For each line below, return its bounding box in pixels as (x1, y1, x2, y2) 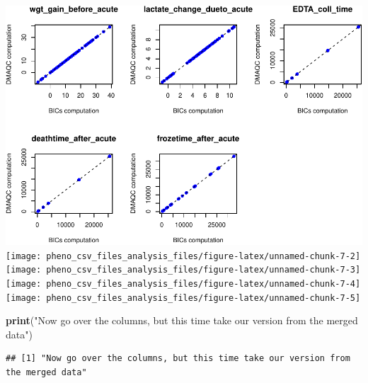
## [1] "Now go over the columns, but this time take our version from (6, 353, 350, 364)
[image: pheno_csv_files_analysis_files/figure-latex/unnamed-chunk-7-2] (6, 251, 361, 261)
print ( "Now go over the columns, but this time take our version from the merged (6, 313, 358, 328)
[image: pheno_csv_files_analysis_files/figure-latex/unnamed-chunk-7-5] (6, 292, 361, 303)
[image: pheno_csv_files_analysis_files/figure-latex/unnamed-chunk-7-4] (6, 278, 361, 289)
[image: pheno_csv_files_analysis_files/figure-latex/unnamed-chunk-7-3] (6, 265, 361, 275)
